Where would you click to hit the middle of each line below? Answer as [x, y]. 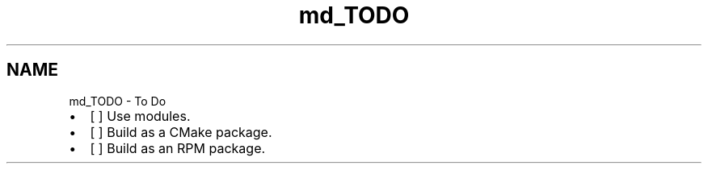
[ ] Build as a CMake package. [181, 132]
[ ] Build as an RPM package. [178, 148]
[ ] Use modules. [140, 116]
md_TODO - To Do [118, 101]
